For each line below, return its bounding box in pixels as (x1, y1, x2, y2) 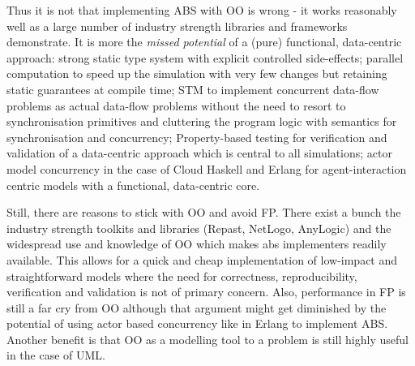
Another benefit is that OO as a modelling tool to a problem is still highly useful (6, 330, 409, 347)
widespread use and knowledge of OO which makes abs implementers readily (6, 235, 387, 252)
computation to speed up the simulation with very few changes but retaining (6, 65, 387, 82)
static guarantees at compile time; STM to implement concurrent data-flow (6, 80, 379, 97)
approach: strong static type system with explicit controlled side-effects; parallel (6, 49, 404, 66)
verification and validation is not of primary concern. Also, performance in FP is (6, 283, 406, 300)
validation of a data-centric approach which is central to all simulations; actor (6, 144, 392, 161)
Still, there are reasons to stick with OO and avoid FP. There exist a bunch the (6, 204, 401, 221)
